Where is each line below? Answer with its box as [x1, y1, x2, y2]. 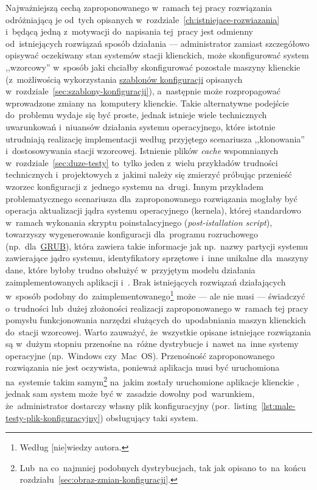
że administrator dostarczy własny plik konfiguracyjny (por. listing [5, 399, 257, 411]
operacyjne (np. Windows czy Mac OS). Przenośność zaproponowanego [5, 349, 275, 362]
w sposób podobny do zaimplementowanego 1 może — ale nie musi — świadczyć [5, 288, 305, 302]
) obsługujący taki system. [100, 411, 198, 424]
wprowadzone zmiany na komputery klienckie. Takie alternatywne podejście [5, 96, 289, 109]
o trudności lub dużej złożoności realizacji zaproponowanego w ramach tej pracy [5, 301, 308, 314]
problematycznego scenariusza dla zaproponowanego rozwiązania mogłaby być [5, 192, 298, 205]
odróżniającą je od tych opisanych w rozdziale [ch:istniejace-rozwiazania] [5, 13, 280, 26]
